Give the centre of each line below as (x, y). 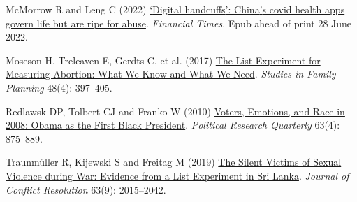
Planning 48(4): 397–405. (59, 87)
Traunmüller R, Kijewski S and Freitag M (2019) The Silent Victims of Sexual (174, 162)
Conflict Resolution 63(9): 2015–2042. (86, 189)
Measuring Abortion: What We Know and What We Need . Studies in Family (171, 74)
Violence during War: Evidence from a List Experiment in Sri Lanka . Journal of (177, 175)
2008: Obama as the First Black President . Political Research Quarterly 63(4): (173, 125)
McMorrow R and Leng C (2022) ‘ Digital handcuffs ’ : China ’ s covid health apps (175, 9)
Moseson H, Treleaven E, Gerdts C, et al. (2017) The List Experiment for (163, 60)
